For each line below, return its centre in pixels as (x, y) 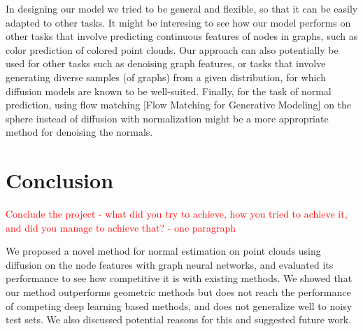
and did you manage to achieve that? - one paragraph (121, 227)
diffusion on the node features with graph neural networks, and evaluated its (170, 264)
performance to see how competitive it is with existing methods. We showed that (179, 278)
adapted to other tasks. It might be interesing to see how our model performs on (178, 22)
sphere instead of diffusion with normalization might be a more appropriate (167, 118)
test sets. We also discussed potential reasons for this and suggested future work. (179, 319)
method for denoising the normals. (79, 132)
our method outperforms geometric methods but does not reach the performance (178, 292)
